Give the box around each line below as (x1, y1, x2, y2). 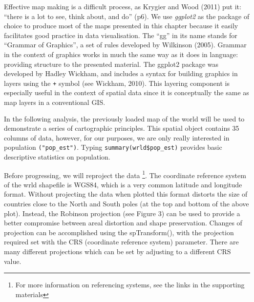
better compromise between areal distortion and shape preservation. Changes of (4, 218, 242, 228)
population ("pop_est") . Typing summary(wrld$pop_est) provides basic (4, 142, 222, 152)
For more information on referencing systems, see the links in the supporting (15, 280, 245, 290)
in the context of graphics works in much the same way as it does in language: (4, 49, 238, 59)
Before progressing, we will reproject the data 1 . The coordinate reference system (4, 168, 246, 180)
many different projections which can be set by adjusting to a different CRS (4, 246, 231, 257)
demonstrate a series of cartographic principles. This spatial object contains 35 (4, 123, 239, 133)
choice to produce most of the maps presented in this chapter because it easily (4, 20, 238, 31)
